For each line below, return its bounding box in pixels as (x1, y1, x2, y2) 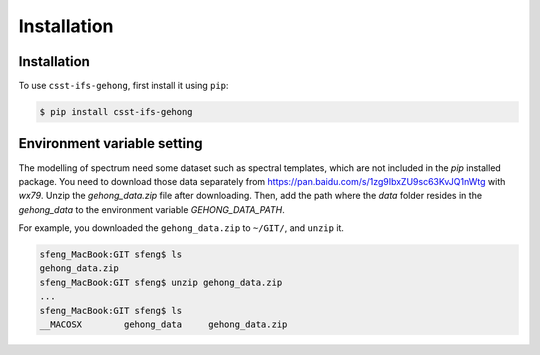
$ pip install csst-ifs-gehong (39, 106, 194, 118)
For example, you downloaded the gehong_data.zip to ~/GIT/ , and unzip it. (18, 222, 345, 234)
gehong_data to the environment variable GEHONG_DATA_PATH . (18, 203, 285, 215)
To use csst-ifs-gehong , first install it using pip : (18, 80, 229, 92)
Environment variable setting (18, 135, 204, 152)
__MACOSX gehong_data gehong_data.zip (39, 319, 288, 330)
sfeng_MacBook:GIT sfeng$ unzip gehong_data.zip (39, 276, 283, 288)
